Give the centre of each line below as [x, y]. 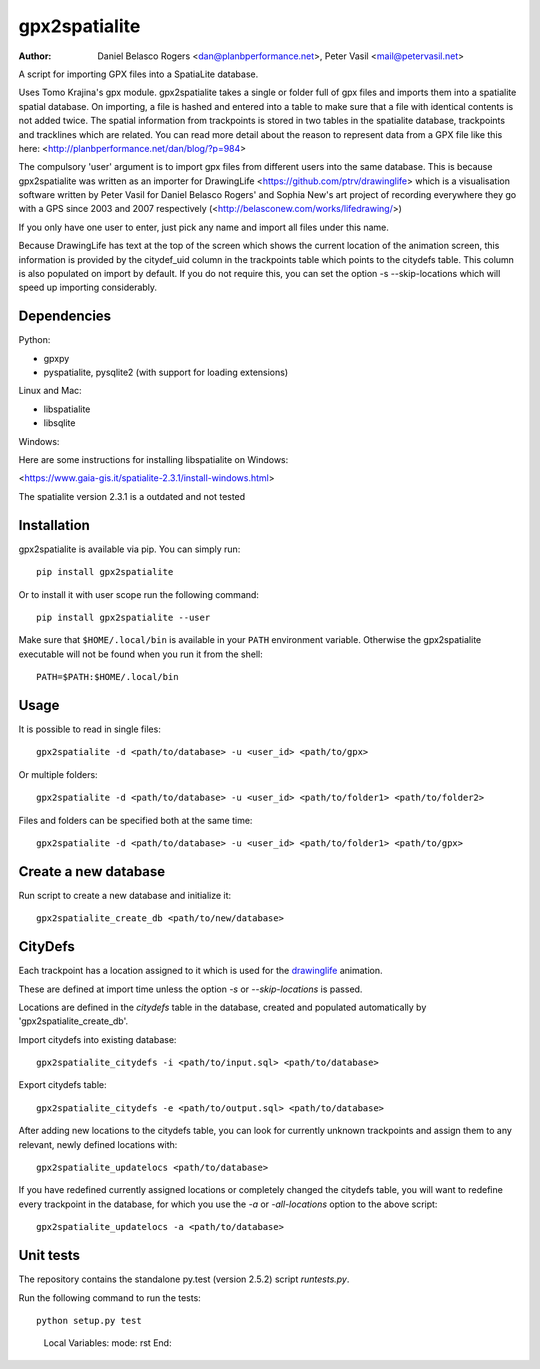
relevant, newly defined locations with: [98, 1144]
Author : [35, 56]
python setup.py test [89, 1320]
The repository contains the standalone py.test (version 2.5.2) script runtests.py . [184, 1279]
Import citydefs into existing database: [97, 1039]
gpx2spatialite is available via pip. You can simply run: [129, 549]
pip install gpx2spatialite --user [123, 617]
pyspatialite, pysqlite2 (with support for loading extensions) [166, 372]
